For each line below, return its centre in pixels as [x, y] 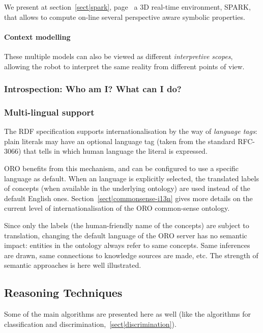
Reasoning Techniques [63, 293]
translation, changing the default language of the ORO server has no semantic [126, 235]
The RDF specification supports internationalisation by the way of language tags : [131, 131]
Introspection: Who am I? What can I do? [93, 89]
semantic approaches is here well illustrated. [73, 265]
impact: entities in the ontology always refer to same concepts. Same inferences [127, 245]
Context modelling [37, 36]
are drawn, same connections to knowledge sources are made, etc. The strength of [131, 255]
